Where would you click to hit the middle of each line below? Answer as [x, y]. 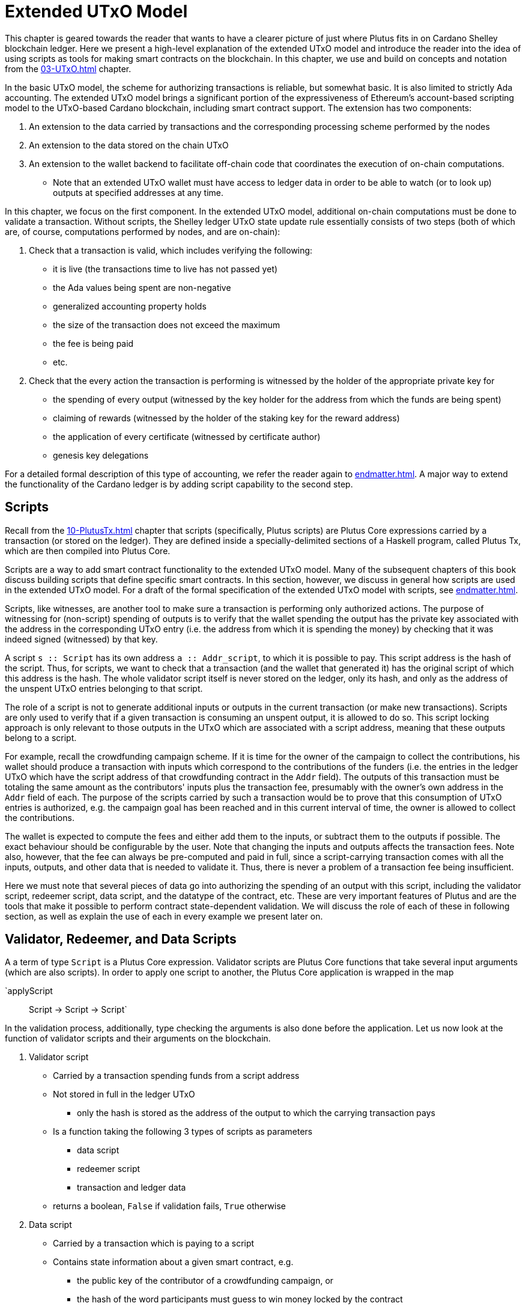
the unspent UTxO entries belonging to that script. [104, 688]
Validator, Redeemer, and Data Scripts [121, 939]
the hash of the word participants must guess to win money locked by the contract [240, 1299]
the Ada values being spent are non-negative [142, 287]
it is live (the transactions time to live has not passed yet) [165, 269]
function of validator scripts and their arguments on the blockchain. [138, 1039]
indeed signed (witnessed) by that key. [81, 639]
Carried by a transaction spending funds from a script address [176, 1076]
